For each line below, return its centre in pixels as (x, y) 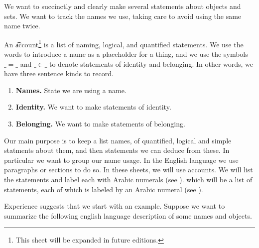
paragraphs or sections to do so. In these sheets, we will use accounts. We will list (129, 170)
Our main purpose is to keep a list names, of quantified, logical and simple (118, 140)
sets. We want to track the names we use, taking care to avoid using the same (123, 16)
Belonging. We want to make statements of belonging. (100, 124)
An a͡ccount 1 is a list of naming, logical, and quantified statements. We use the (124, 43)
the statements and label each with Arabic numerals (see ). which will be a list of (128, 179)
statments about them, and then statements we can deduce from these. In (117, 150)
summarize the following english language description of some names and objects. (128, 215)
